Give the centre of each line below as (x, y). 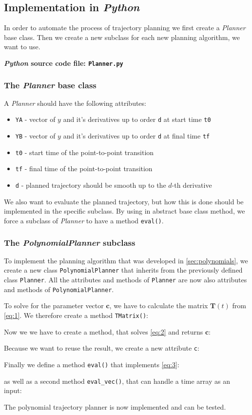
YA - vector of (35, 119)
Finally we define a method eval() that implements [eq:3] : (92, 364)
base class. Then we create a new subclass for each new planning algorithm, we (122, 37)
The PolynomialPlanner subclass (70, 242)
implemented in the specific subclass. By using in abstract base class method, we (125, 211)
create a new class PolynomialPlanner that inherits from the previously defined (123, 270)
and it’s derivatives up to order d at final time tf (136, 136)
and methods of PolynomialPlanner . (59, 289)
